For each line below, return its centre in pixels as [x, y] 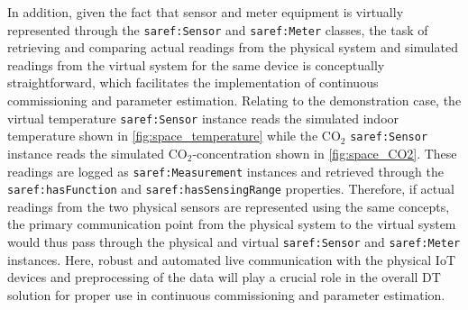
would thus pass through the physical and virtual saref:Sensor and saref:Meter [234, 242]
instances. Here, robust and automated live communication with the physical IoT [231, 259]
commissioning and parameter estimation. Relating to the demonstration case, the [234, 100]
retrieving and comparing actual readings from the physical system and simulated [233, 47]
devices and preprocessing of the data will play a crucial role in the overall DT [224, 277]
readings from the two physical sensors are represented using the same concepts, [229, 206]
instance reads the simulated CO [97, 153]
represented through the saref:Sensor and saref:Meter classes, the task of [218, 29]
